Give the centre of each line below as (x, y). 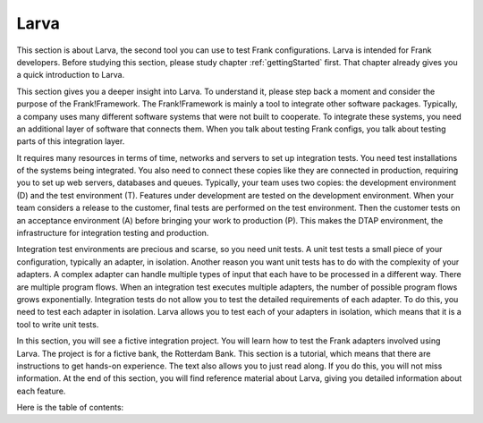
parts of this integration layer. (71, 141)
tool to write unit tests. (58, 324)
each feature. (41, 391)
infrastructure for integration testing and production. (113, 233)
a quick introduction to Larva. (71, 75)
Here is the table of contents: (70, 408)
